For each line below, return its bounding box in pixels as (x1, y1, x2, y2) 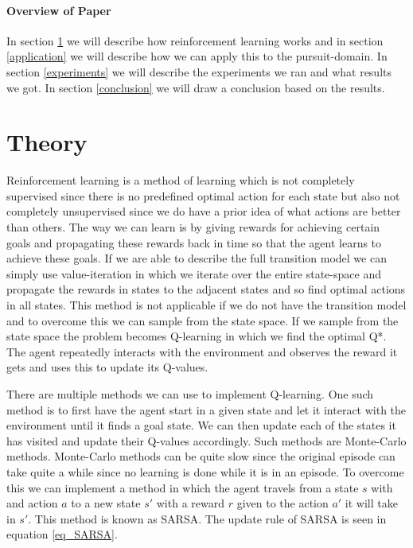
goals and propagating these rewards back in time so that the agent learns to (6, 234, 382, 251)
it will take (345, 495, 398, 511)
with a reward (156, 495, 224, 511)
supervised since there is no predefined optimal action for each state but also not (6, 187, 400, 204)
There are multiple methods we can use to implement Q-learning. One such (6, 386, 374, 402)
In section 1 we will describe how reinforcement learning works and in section (6, 32, 384, 49)
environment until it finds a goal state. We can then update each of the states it (6, 417, 396, 433)
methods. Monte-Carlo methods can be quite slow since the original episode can (6, 448, 395, 464)
